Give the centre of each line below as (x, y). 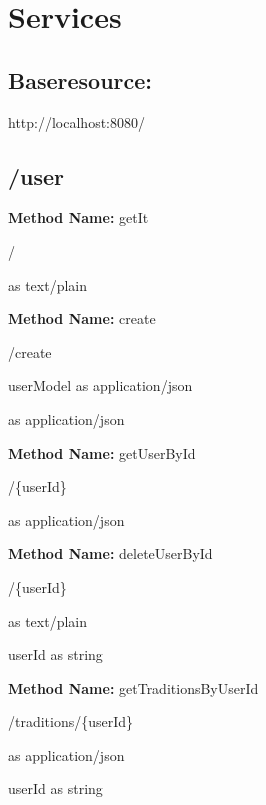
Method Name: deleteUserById (110, 553)
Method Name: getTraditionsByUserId (133, 687)
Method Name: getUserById (102, 452)
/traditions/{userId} (71, 721)
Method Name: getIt (78, 217)
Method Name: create (82, 318)
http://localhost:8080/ (76, 121)
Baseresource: (80, 79)
